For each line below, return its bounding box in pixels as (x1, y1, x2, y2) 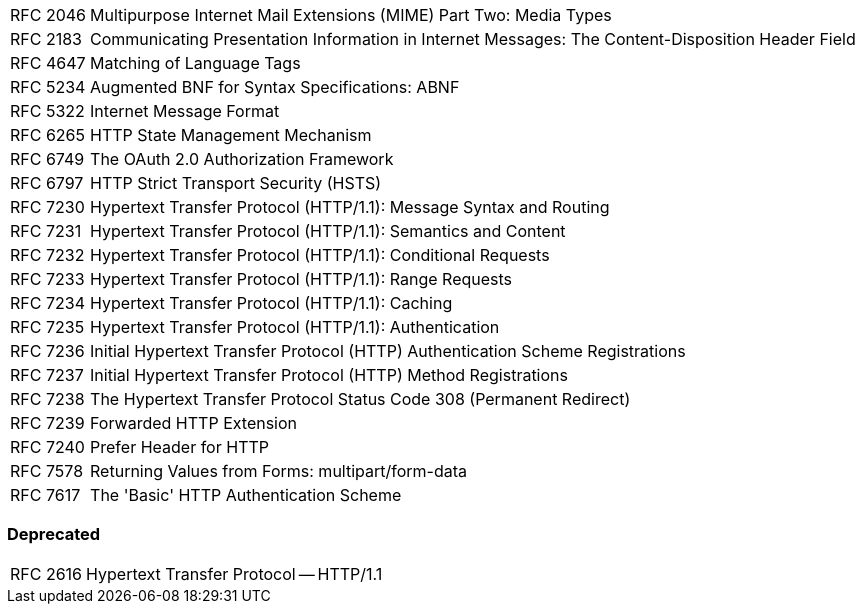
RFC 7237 (10, 365, 84, 385)
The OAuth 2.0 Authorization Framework (90, 149, 394, 169)
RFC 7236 (10, 341, 85, 361)
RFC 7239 (10, 413, 85, 433)
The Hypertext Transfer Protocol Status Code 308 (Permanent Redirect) (90, 389, 631, 409)
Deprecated (7, 524, 101, 545)
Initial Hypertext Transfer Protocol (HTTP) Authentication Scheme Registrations (90, 341, 686, 361)
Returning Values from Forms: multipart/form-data (90, 461, 468, 481)
